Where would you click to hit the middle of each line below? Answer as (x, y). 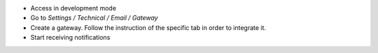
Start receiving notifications (70, 38)
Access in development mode (73, 8)
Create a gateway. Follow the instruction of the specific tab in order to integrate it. (148, 27)
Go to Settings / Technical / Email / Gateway (94, 18)
